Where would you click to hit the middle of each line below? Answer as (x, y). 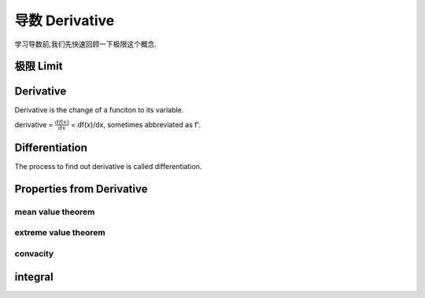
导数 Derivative (65, 20)
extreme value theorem (60, 233)
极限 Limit (39, 66)
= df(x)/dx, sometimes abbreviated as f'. (136, 124)
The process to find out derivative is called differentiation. (108, 167)
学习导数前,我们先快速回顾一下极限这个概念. (86, 44)
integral (34, 276)
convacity (34, 253)
